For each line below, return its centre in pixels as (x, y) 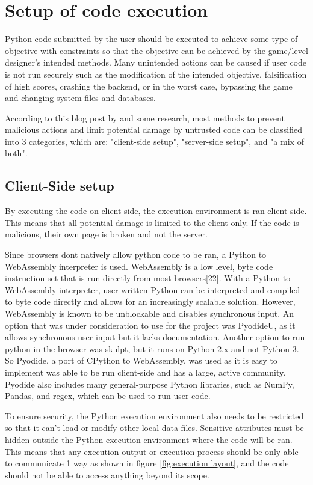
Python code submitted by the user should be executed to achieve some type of (151, 39)
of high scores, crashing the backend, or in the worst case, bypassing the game (149, 86)
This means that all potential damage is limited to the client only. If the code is (152, 222)
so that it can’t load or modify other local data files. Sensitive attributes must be (154, 428)
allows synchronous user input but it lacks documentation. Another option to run (155, 337)
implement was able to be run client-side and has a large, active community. (145, 372)
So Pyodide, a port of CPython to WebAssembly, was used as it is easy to (141, 360)
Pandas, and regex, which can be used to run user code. (108, 396)
